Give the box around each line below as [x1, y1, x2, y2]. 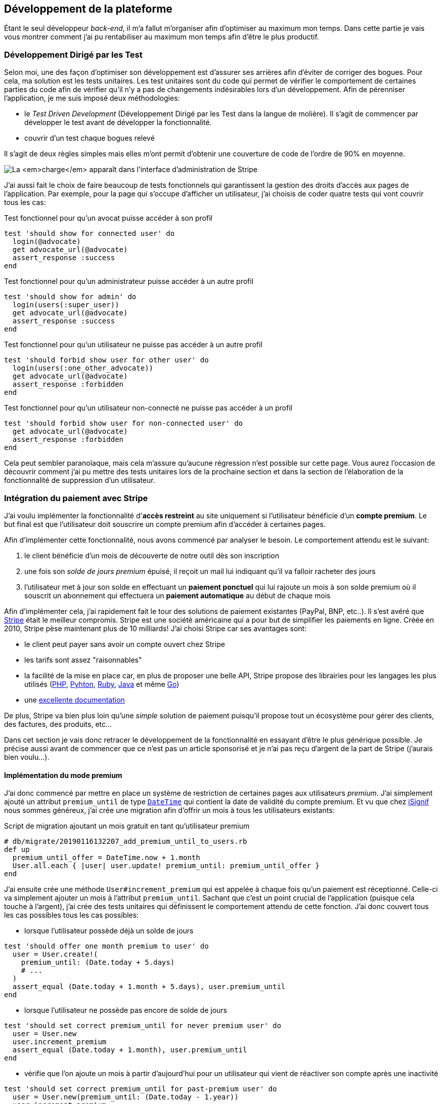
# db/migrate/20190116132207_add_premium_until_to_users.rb [4, 837, 247, 846]
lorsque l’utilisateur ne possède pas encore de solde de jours [24, 1006, 227, 1015]
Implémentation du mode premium [4, 770, 122, 780]
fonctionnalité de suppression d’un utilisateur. [4, 476, 155, 485]
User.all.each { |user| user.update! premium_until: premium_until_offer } [12, 862, 320, 870]
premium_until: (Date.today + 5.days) [21, 958, 175, 967]
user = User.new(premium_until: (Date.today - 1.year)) [12, 1093, 239, 1101]
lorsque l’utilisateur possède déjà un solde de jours [24, 926, 194, 935]
